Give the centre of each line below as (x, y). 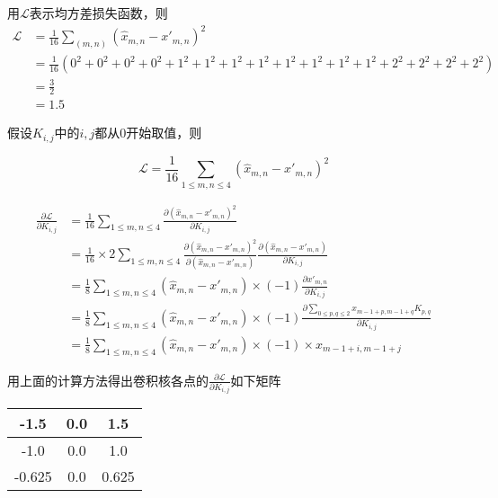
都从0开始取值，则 (148, 133)
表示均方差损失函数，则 (98, 13)
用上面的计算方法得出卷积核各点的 (108, 380)
